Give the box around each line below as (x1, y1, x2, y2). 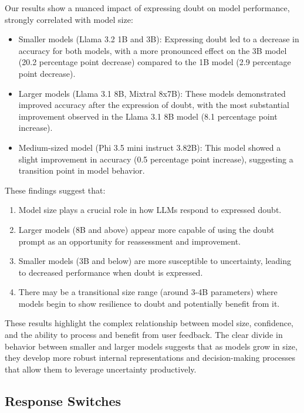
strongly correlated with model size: (5, 13, 133, 25)
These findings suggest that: (5, 184, 106, 196)
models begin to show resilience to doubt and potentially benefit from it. (18, 297, 280, 309)
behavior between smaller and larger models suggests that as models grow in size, (5, 340, 298, 352)
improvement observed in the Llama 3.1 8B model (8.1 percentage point (18, 110, 278, 122)
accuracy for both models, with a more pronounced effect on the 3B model (18, 44, 287, 56)
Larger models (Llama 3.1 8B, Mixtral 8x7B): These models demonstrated (18, 87, 286, 99)
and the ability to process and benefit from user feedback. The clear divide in (5, 329, 283, 341)
